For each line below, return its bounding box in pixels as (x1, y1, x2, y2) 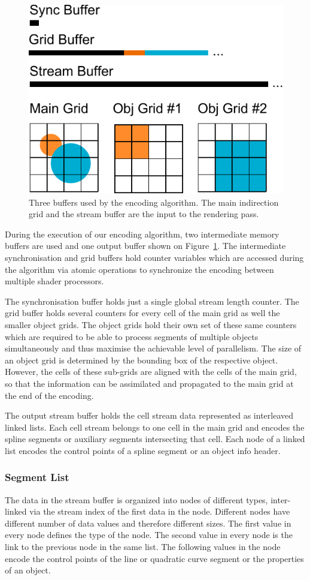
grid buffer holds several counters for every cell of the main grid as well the (5, 306, 280, 319)
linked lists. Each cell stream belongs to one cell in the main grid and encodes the (5, 420, 305, 433)
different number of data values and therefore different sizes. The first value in (5, 516, 291, 529)
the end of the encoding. (5, 389, 94, 401)
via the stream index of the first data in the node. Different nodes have (29, 505, 290, 518)
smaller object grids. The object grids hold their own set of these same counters (5, 318, 297, 330)
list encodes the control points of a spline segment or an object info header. (5, 444, 281, 456)
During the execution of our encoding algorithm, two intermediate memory (5, 227, 279, 240)
